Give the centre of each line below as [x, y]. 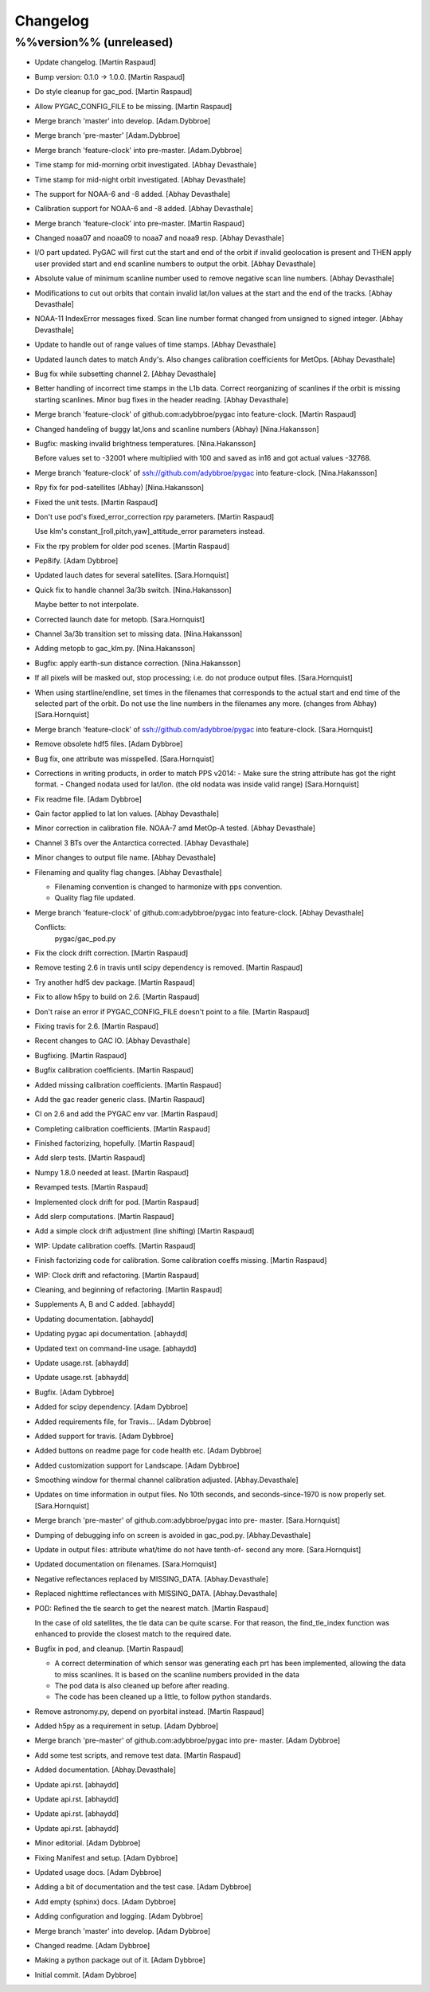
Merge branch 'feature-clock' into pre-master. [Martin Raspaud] [140, 223]
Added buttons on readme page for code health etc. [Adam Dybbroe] [148, 1451]
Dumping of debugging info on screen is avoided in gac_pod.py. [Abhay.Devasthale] [173, 1535]
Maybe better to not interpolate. [87, 605]
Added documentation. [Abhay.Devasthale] [106, 1770]
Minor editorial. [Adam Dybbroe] [88, 1843]
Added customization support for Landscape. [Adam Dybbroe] [137, 1465]
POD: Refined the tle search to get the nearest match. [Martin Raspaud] [152, 1608]
